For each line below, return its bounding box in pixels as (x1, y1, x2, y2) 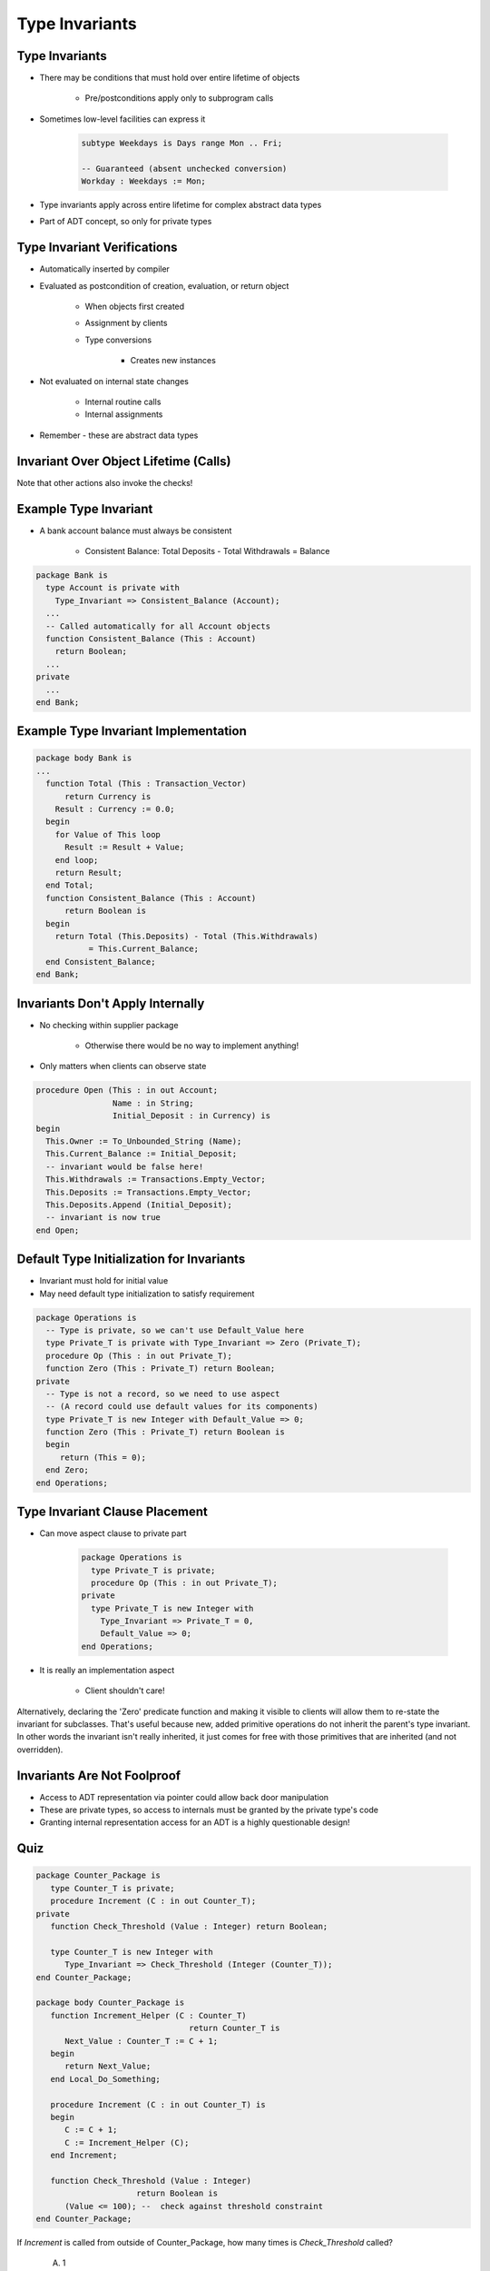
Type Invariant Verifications (16, 240, 178, 255)
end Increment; (50, 2150, 118, 2161)
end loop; (54, 855, 99, 865)
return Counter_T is (189, 2023, 280, 2034)
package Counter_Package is (35, 1870, 161, 1880)
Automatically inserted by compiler (39, 263, 170, 274)
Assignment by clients (84, 318, 168, 329)
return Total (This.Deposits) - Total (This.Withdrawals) (54, 931, 318, 941)
